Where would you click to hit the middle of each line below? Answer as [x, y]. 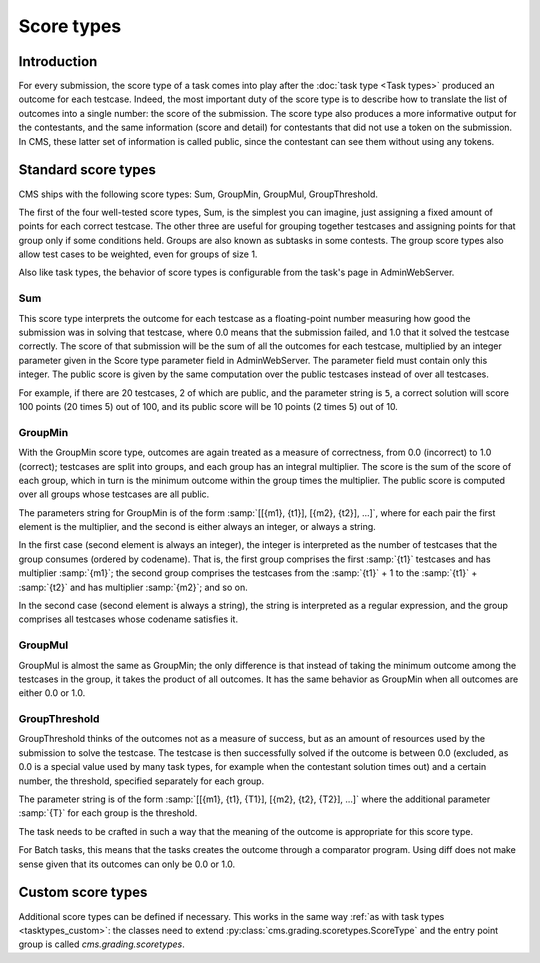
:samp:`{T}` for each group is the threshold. [108, 813]
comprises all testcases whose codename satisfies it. [128, 619]
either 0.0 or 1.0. [52, 693]
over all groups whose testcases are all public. [114, 494]
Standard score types [87, 170]
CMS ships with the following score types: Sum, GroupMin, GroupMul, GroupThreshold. [198, 194]
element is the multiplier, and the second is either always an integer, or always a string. [197, 527]
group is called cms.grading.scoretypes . [101, 944]
